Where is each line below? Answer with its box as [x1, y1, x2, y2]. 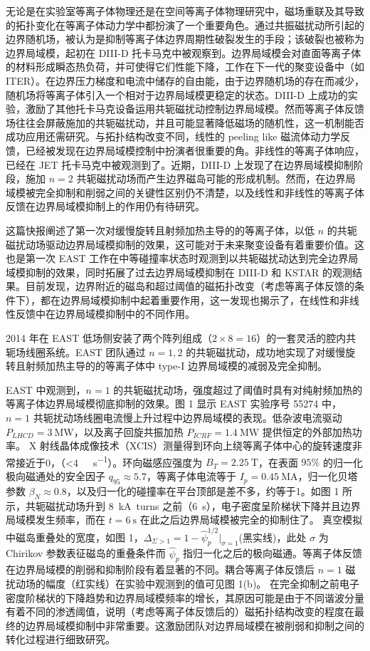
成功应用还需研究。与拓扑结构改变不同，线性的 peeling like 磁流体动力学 [6, 129, 341, 144]
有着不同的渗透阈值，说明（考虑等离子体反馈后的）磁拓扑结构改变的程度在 [6, 604, 354, 619]
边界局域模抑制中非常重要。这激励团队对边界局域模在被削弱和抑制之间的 [25, 618, 364, 632]
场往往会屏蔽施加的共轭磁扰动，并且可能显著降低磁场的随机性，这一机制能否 [6, 115, 364, 130]
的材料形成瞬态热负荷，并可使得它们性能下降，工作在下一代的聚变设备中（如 [6, 59, 364, 74]
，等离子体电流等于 [146, 469, 236, 484]
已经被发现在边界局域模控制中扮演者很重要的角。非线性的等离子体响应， [25, 142, 364, 157]
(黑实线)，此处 [238, 529, 307, 544]
